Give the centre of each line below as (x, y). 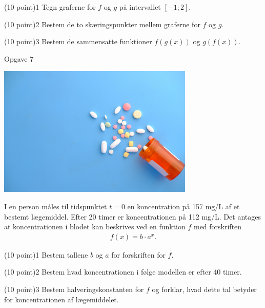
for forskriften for (138, 254)
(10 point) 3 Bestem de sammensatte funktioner (78, 41)
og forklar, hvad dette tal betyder (204, 289)
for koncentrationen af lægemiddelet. (62, 299)
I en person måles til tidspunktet (56, 206)
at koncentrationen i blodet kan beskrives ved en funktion (95, 227)
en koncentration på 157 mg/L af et (184, 206)
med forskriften (218, 227)
